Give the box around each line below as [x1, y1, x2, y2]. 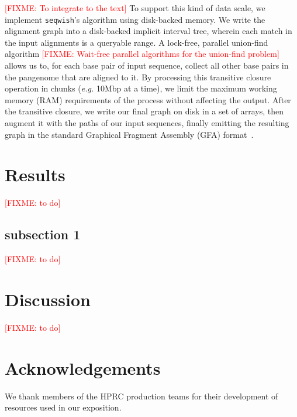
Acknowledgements [5, 355, 161, 379]
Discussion [5, 287, 91, 311]
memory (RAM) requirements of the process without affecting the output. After [5, 93, 291, 106]
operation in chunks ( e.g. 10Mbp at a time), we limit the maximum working [5, 82, 277, 94]
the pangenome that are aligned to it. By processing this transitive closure [5, 70, 271, 83]
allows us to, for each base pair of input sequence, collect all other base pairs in [5, 59, 289, 72]
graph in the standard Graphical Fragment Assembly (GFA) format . [5, 128, 254, 140]
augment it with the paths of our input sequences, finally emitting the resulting [5, 117, 289, 128]
